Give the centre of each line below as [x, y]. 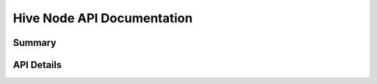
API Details [37, 65]
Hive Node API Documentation [103, 18]
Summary [35, 43]
